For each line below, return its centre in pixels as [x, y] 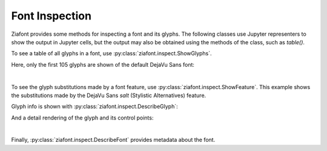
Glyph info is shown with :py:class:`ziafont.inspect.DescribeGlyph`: [94, 107]
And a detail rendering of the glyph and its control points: [82, 118]
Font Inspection [51, 16]
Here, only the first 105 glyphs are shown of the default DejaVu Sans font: [103, 64]
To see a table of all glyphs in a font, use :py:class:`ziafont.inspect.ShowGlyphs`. [111, 53]
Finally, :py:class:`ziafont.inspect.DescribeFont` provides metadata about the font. [113, 140]
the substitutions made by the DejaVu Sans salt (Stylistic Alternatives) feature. [109, 95]
